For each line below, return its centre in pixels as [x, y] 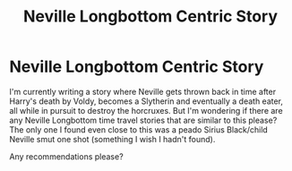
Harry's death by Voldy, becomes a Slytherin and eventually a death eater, [146, 101]
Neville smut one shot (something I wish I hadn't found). [112, 139]
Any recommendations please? [66, 156]
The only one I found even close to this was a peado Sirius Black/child [139, 129]
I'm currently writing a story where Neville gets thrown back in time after [142, 91]
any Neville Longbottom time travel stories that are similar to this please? [143, 120]
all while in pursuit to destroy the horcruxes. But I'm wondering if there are [146, 110]
